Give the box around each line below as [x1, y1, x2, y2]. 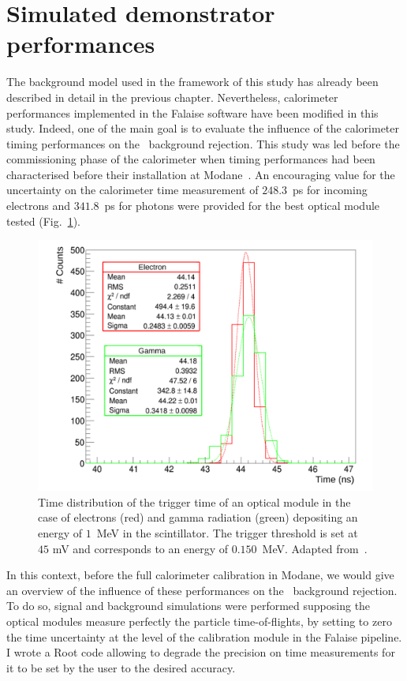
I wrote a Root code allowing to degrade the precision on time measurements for [6, 644, 395, 660]
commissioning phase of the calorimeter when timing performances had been [6, 151, 375, 167]
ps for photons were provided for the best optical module [104, 197, 380, 214]
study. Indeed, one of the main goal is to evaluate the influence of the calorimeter [6, 120, 399, 137]
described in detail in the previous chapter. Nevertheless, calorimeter [6, 88, 338, 105]
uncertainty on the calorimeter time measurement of [6, 181, 259, 198]
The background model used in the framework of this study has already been [6, 73, 379, 90]
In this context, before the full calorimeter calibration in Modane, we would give [6, 567, 394, 583]
